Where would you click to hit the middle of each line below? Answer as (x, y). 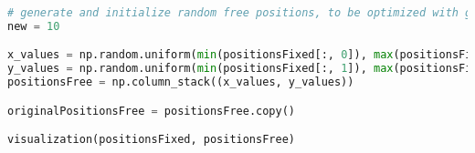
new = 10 (34, 26)
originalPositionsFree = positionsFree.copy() (152, 111)
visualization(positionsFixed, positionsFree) (151, 140)
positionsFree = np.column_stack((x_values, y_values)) (181, 82)
